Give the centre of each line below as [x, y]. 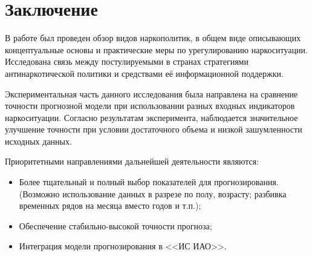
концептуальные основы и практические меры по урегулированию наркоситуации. [156, 49]
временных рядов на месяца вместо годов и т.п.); [110, 205]
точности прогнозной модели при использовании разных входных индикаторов [150, 106]
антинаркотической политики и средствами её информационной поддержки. [144, 73]
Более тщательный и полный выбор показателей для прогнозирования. [149, 182]
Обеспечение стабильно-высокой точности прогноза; [115, 225]
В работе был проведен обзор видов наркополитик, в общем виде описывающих [153, 38]
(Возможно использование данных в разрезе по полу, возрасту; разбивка [153, 193]
